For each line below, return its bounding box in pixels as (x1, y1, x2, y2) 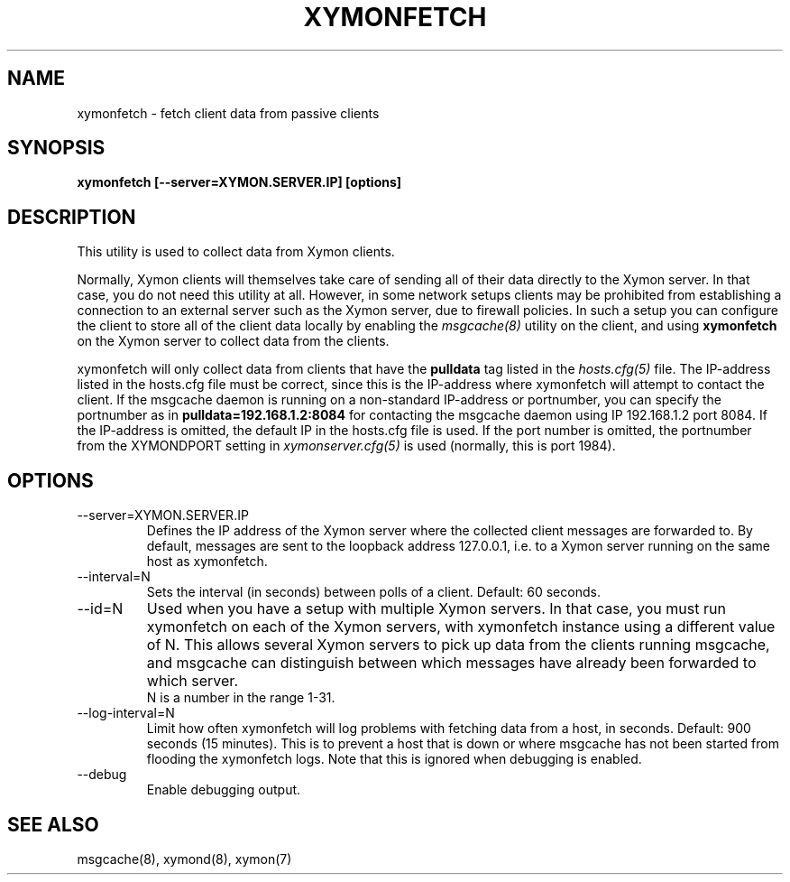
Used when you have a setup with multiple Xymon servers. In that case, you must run (146, 599, 726, 618)
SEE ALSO (7, 812, 99, 836)
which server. (146, 672, 238, 691)
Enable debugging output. (146, 782, 301, 798)
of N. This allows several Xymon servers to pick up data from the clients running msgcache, (146, 636, 770, 655)
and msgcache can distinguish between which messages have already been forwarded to (146, 654, 757, 673)
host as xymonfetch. (146, 553, 268, 570)
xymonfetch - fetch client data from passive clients (77, 105, 380, 121)
